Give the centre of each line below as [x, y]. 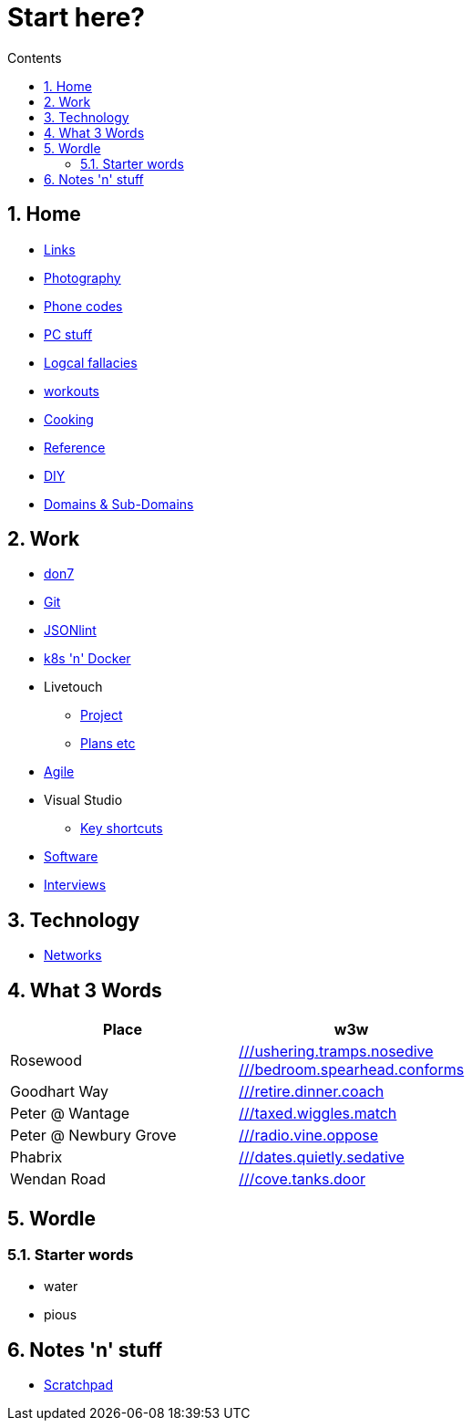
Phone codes [83, 306]
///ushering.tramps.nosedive [336, 1052]
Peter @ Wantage [70, 1114]
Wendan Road [58, 1179]
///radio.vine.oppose [309, 1136]
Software [71, 857]
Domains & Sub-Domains [119, 504]
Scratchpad [78, 1385]
